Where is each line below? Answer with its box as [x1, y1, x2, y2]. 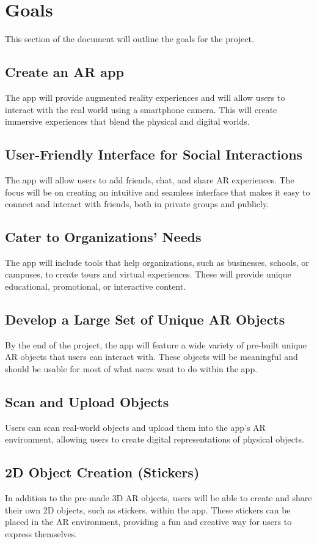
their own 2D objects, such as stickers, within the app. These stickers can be [5, 503, 291, 516]
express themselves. [5, 527, 78, 540]
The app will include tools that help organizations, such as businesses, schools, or [5, 255, 309, 268]
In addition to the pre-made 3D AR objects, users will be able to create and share [5, 491, 312, 504]
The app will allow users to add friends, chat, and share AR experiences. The [5, 173, 294, 186]
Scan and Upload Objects [5, 392, 169, 411]
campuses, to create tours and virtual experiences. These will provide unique [5, 268, 291, 281]
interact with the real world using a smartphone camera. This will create [5, 103, 277, 116]
